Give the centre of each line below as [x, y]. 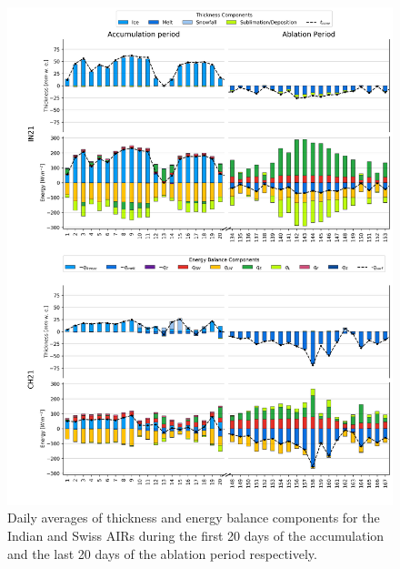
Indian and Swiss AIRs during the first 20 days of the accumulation [196, 535]
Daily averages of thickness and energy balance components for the [194, 518]
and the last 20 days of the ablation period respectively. [162, 553]
